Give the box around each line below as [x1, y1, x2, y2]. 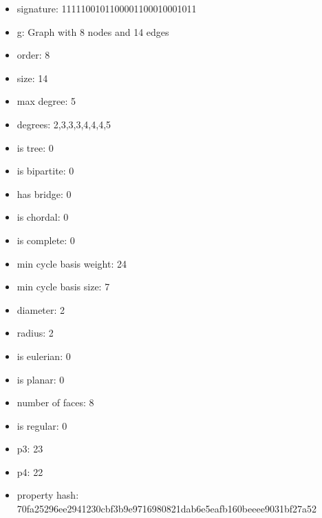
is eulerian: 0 [17, 348, 71, 363]
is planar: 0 [17, 372, 65, 386]
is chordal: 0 [17, 210, 69, 224]
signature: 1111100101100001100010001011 [17, 1, 197, 15]
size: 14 [17, 70, 48, 85]
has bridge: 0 [17, 186, 72, 201]
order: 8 [17, 48, 50, 62]
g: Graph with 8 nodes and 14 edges [17, 24, 169, 39]
